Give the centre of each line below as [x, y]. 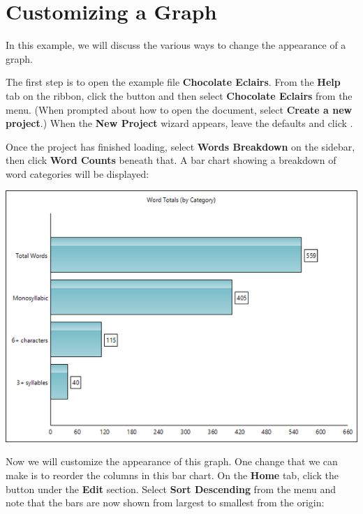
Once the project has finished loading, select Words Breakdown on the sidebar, [180, 146]
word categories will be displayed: [77, 173]
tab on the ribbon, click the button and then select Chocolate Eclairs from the [179, 95]
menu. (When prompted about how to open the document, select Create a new [179, 109]
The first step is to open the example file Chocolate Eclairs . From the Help [173, 82]
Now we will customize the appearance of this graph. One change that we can [172, 461]
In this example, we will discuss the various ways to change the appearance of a [176, 45]
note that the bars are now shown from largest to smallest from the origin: [165, 502]
